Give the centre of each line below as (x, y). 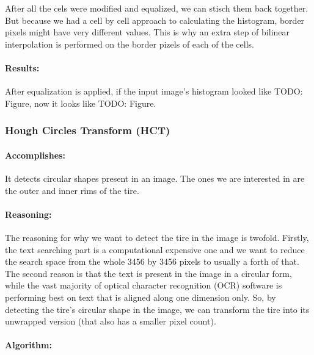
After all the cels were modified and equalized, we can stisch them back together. (157, 8)
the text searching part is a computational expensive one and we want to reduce (155, 249)
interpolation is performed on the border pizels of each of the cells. (130, 44)
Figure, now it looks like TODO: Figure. (81, 103)
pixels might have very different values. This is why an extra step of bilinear (148, 32)
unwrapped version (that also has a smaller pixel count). (111, 321)
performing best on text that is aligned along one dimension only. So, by (141, 297)
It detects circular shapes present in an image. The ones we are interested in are (155, 178)
